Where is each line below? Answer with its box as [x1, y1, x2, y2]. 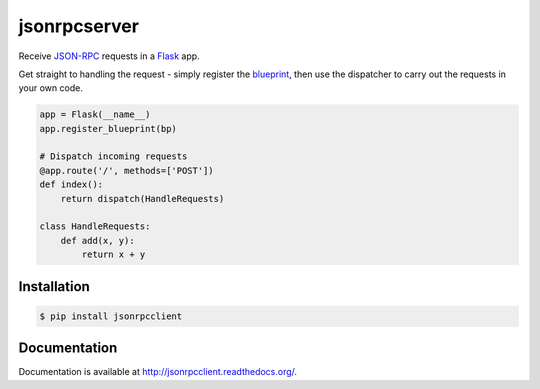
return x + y [81, 249, 146, 260]
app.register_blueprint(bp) [39, 123, 177, 134]
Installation [18, 278, 90, 295]
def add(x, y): [60, 235, 135, 246]
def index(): [39, 179, 104, 190]
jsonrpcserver [18, 15, 140, 37]
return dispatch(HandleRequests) [60, 193, 225, 204]
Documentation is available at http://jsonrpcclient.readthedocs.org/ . [18, 366, 298, 378]
